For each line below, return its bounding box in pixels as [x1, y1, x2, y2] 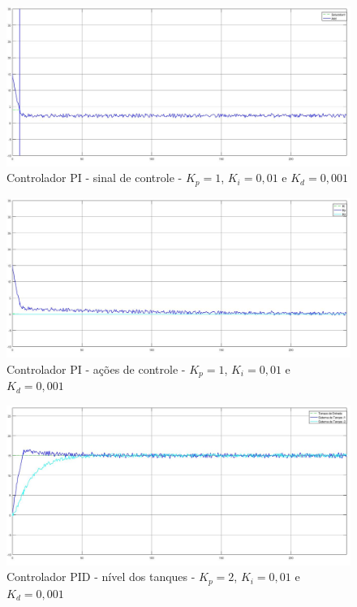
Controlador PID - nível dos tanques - [6, 568, 196, 585]
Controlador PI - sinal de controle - [6, 169, 183, 186]
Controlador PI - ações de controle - [6, 360, 186, 377]
